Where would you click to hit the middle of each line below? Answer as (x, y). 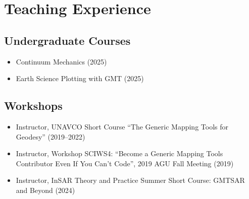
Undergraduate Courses (67, 40)
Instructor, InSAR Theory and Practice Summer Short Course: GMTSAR (130, 180)
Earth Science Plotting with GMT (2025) (80, 78)
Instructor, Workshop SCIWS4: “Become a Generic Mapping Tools (119, 153)
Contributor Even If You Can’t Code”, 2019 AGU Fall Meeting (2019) (125, 163)
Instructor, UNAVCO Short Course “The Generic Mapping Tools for (122, 126)
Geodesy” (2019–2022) (51, 136)
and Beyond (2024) (45, 190)
